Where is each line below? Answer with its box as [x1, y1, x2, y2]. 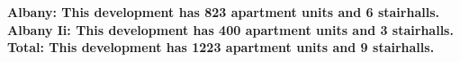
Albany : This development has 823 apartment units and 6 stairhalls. [7, 3, 439, 21]
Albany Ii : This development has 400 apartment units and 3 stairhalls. [7, 20, 454, 39]
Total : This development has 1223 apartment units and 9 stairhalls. [7, 38, 435, 57]
